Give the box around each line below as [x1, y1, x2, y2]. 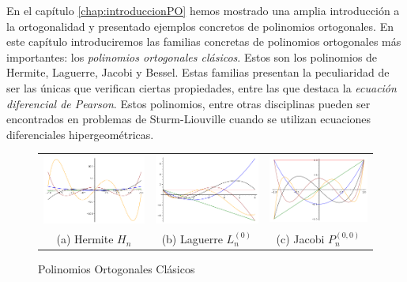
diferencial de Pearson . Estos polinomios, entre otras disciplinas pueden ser [6, 95, 371, 111]
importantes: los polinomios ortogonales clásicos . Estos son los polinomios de [6, 48, 378, 65]
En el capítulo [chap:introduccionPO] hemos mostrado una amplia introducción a [6, 2, 400, 18]
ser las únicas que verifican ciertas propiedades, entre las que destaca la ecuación [6, 79, 397, 96]
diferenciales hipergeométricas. [6, 126, 154, 142]
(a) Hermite [56, 231, 114, 247]
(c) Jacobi [276, 231, 325, 247]
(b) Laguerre [161, 231, 223, 247]
